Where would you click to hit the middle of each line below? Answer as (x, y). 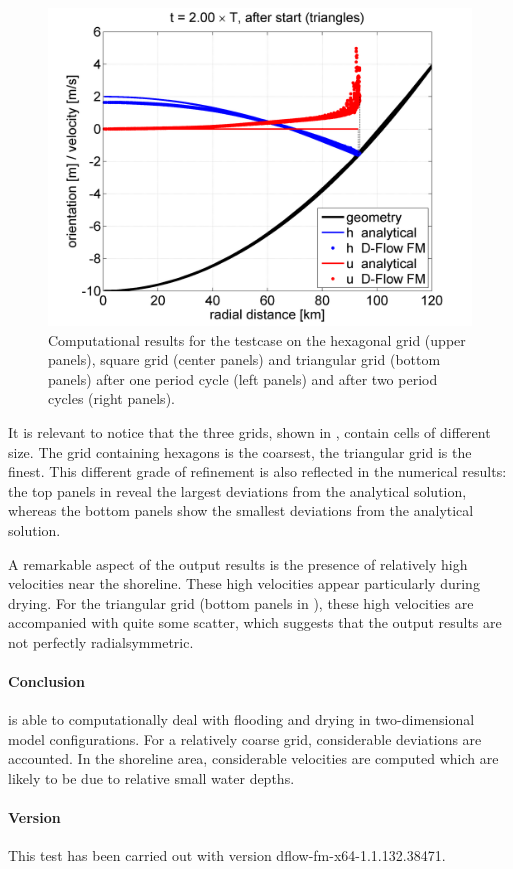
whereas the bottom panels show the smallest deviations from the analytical (241, 510)
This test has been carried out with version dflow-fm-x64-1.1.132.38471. (227, 855)
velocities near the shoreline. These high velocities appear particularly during (244, 583)
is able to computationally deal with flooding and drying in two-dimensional (241, 719)
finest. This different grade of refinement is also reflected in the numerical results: (257, 471)
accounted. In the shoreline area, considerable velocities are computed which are (253, 758)
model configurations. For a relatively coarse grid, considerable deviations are (245, 738)
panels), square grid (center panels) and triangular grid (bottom (244, 359)
